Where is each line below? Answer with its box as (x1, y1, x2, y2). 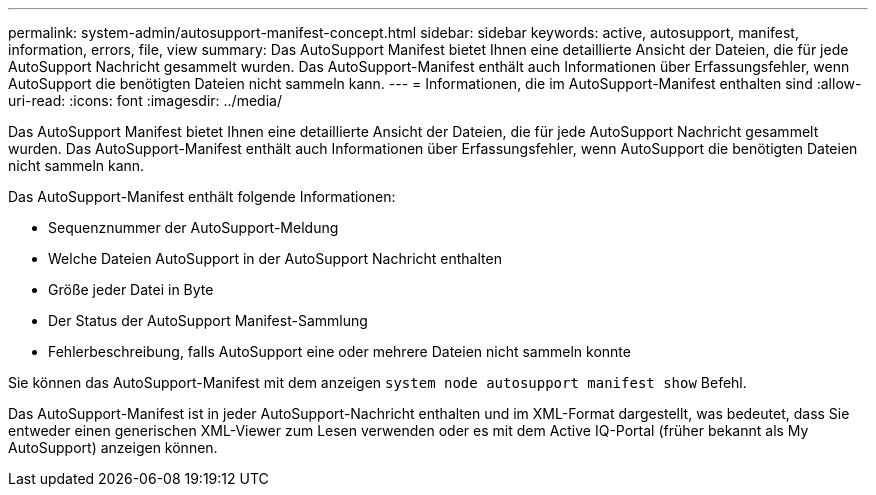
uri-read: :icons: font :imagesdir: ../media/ (8, 92, 282, 109)
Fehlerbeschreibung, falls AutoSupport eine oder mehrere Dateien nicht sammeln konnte (48, 343, 631, 360)
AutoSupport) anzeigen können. (8, 439, 218, 456)
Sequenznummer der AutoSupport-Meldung (48, 219, 339, 236)
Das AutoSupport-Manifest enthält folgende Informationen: (8, 188, 396, 205)
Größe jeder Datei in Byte (48, 281, 214, 298)
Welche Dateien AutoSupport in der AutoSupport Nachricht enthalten (48, 250, 502, 267)
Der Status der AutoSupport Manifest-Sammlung (48, 312, 368, 329)
